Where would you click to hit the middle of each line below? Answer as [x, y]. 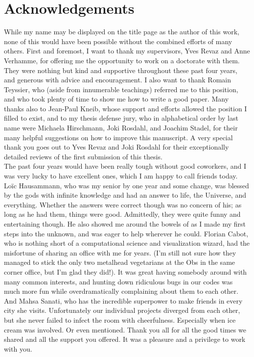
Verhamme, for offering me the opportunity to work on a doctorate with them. [122, 60]
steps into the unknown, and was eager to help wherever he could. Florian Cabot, [126, 233]
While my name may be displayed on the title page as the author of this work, [122, 32]
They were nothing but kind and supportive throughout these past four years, [121, 70]
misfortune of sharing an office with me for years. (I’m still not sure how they [120, 252]
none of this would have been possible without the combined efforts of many [118, 41]
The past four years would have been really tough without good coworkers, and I [125, 166]
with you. [18, 348]
